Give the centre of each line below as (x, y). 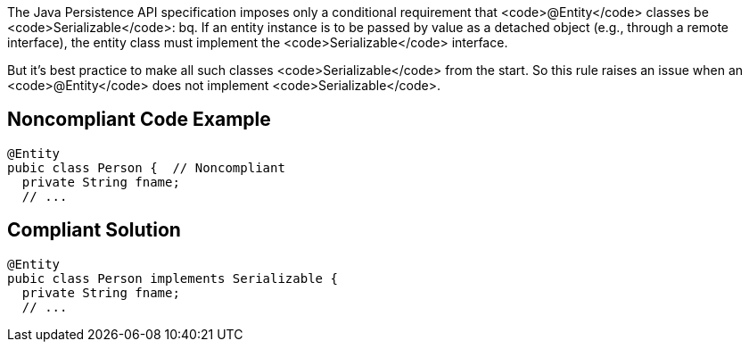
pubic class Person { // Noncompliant (146, 167)
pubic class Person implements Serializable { (173, 278)
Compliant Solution (94, 230)
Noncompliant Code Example (139, 120)
